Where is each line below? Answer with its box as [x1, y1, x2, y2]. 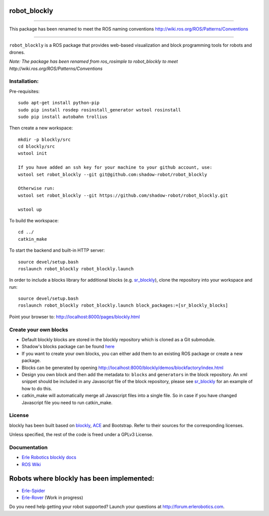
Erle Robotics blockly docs [21, 455, 77, 461]
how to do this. [21, 385, 52, 392]
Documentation [9, 444, 48, 451]
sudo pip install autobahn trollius [18, 114, 108, 119]
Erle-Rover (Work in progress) [21, 495, 83, 501]
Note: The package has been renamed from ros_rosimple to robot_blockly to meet [9, 58, 178, 64]
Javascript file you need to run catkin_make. [21, 400, 113, 406]
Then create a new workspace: [9, 125, 73, 131]
